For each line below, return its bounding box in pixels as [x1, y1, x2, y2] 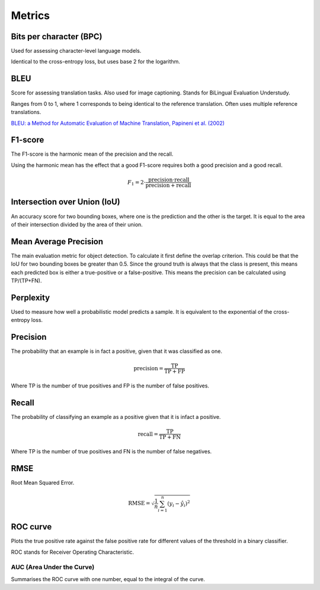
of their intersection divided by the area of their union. [11, 220, 143, 228]
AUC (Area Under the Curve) [11, 563, 95, 572]
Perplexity [11, 292, 50, 302]
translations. [11, 109, 41, 116]
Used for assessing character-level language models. [11, 48, 142, 55]
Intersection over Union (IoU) [11, 197, 121, 207]
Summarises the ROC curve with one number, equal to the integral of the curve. [11, 575, 206, 582]
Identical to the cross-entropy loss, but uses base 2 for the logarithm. [11, 58, 181, 65]
